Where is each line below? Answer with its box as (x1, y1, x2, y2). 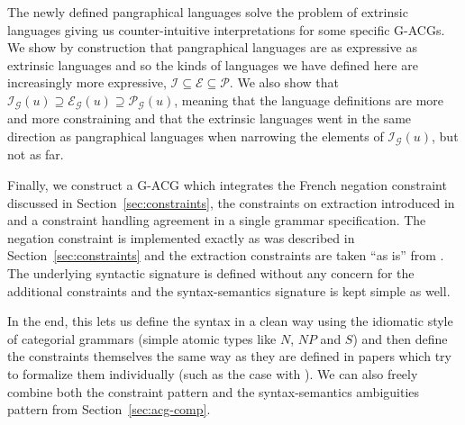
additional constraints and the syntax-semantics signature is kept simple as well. (7, 281, 451, 300)
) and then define (352, 329, 448, 348)
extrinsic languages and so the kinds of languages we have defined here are (7, 55, 418, 74)
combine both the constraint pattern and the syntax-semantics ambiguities (7, 382, 420, 401)
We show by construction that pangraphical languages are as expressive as (7, 38, 417, 57)
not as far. (7, 145, 64, 164)
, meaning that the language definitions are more (174, 90, 444, 109)
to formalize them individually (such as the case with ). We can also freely (7, 365, 418, 383)
